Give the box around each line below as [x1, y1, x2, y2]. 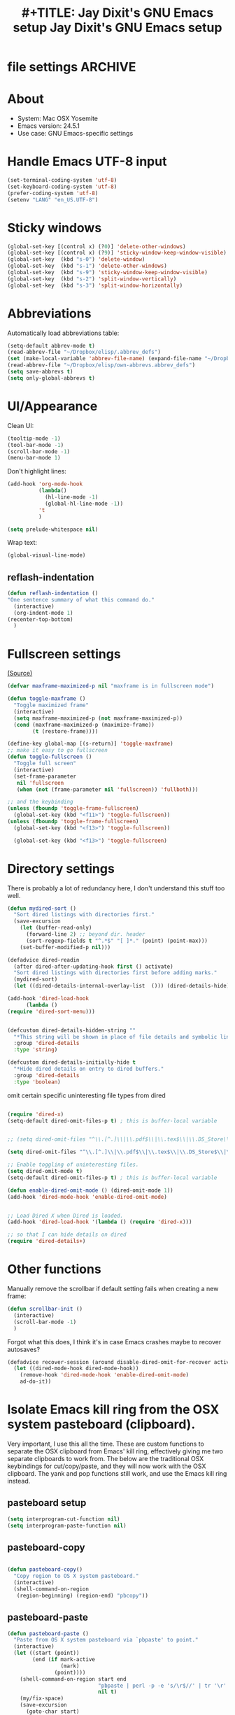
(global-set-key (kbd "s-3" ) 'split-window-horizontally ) [7, 282, 183, 289]
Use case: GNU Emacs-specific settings [17, 129, 134, 138]
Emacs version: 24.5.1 [17, 122, 80, 130]
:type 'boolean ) [13, 1079, 61, 1086]
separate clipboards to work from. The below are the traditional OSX [7, 1454, 204, 1463]
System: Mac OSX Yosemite [17, 114, 98, 123]
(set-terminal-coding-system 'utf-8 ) [7, 177, 117, 184]
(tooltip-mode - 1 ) [7, 435, 61, 442]
